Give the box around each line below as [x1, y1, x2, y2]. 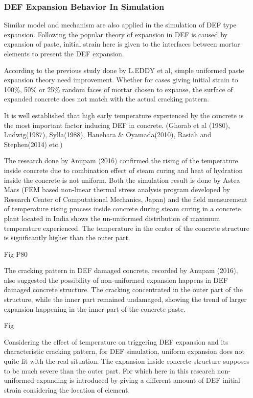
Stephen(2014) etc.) [4, 139, 63, 149]
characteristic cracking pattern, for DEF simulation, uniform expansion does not [4, 346, 245, 356]
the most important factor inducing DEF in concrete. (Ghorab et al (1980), [4, 120, 230, 130]
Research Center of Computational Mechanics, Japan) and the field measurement [4, 194, 248, 204]
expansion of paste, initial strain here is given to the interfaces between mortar [4, 39, 240, 49]
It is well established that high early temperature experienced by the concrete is [4, 110, 244, 120]
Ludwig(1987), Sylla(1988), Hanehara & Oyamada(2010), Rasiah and [4, 129, 211, 140]
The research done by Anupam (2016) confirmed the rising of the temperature [4, 155, 238, 166]
